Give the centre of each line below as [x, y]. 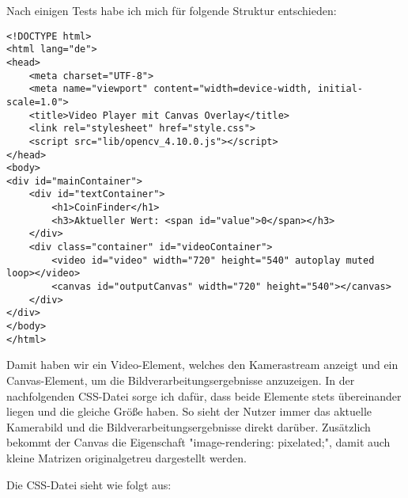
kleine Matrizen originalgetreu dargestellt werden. [127, 457]
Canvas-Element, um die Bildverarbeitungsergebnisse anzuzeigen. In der [181, 380]
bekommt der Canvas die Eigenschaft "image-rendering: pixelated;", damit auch [198, 442]
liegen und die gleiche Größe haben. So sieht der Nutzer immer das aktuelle [189, 411]
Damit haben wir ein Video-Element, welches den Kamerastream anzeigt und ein [202, 365]
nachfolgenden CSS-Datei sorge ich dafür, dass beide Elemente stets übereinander [204, 395]
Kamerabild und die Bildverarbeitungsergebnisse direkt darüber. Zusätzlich [189, 426]
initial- [340, 89]
